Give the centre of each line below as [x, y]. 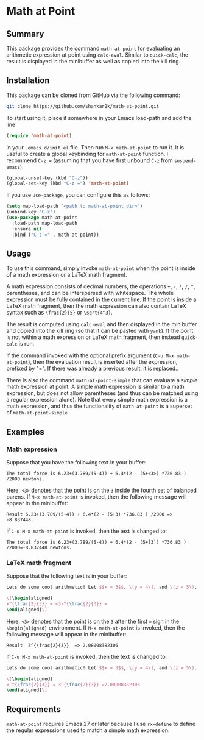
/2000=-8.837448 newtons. [39, 548]
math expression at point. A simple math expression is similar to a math [95, 387]
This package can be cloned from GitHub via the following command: [93, 95]
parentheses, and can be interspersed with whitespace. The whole [90, 293]
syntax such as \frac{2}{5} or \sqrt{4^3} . [59, 313]
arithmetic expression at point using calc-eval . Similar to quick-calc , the [97, 55]
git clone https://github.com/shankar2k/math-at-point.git [83, 106]
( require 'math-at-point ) [39, 135]
